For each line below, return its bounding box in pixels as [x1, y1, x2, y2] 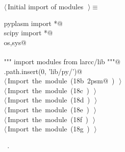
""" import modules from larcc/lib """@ [4, 56, 121, 66]
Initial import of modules [7, 1, 83, 11]
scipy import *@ [4, 27, 53, 38]
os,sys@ [4, 37, 26, 47]
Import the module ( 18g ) [7, 124, 90, 134]
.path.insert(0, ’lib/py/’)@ [4, 66, 82, 76]
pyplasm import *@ [4, 18, 63, 28]
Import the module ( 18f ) [7, 114, 88, 124]
